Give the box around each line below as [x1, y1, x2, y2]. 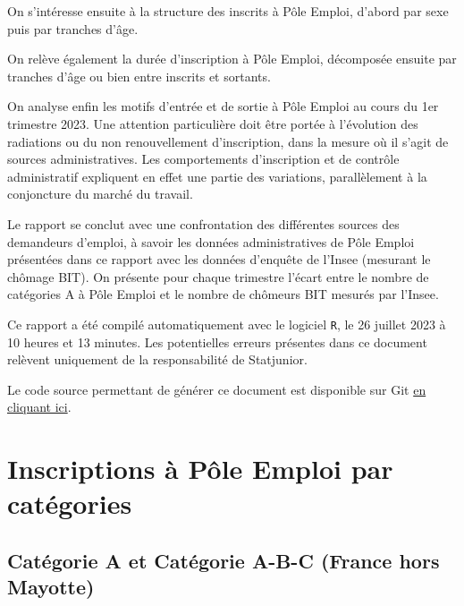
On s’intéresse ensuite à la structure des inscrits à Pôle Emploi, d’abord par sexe [7, 2, 449, 20]
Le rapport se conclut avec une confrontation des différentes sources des [7, 214, 400, 233]
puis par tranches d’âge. [7, 19, 139, 38]
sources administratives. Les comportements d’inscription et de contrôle [7, 149, 400, 168]
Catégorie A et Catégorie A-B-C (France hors [7, 546, 440, 574]
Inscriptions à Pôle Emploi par [7, 450, 393, 487]
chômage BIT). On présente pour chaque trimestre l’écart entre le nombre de [7, 267, 429, 286]
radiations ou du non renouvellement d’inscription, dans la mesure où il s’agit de [7, 132, 449, 150]
